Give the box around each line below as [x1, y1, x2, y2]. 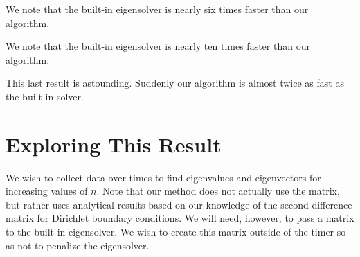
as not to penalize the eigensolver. [6, 238, 150, 252]
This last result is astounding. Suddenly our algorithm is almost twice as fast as [6, 76, 344, 90]
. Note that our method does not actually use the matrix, [96, 184, 340, 198]
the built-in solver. [6, 89, 84, 103]
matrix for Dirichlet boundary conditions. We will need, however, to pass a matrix [6, 211, 354, 225]
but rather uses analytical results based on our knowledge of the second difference [6, 197, 352, 211]
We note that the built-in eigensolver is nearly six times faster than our [6, 2, 309, 16]
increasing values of [6, 184, 88, 198]
